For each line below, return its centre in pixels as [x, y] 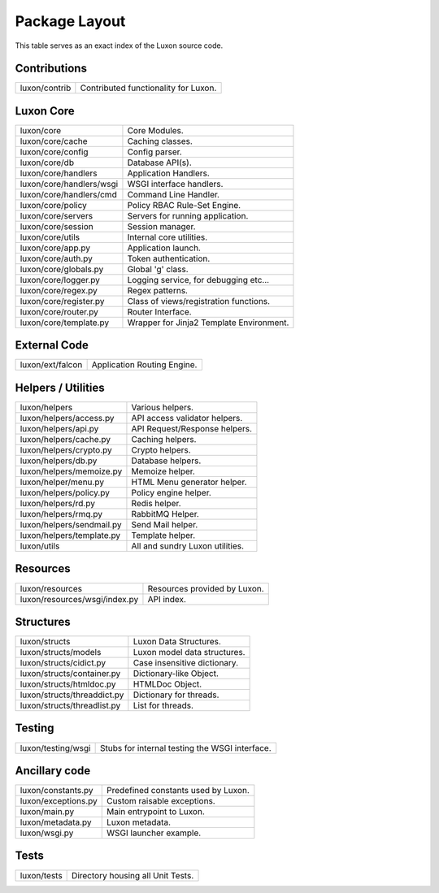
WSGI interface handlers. [175, 184]
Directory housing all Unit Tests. [133, 875]
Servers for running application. [188, 215]
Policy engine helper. [171, 493]
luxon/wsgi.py [47, 833]
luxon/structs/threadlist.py [70, 705]
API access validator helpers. [187, 418]
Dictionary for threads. [176, 695]
